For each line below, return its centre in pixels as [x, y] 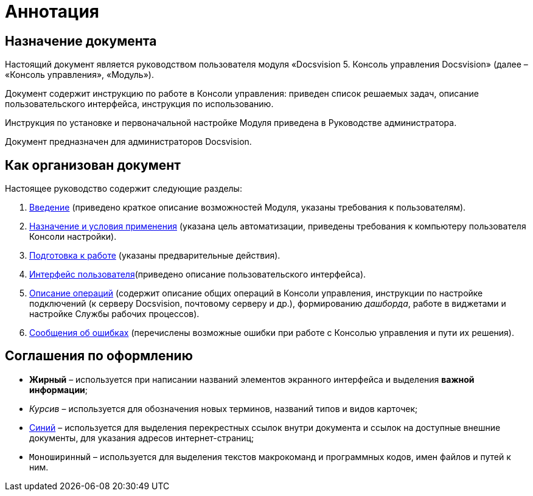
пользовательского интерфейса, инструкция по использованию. [139, 104]
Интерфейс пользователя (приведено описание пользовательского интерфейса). [198, 274]
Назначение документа [81, 41]
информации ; [59, 389]
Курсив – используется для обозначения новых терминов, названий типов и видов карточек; [224, 408]
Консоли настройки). [73, 237]
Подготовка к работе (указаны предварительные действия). [155, 256]
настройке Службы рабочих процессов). [114, 314]
